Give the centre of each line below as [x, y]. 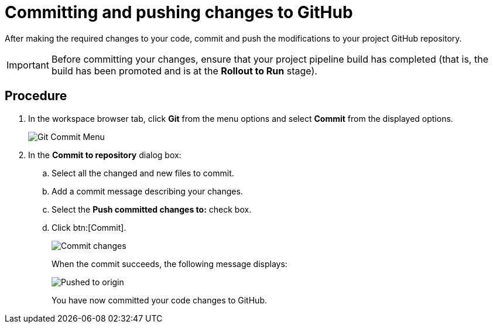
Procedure [36, 96]
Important [28, 65]
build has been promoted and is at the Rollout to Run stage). [184, 71]
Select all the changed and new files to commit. [143, 173]
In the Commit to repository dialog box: [105, 155]
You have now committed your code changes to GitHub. [159, 300]
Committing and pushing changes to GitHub [179, 12]
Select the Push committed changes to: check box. [152, 209]
